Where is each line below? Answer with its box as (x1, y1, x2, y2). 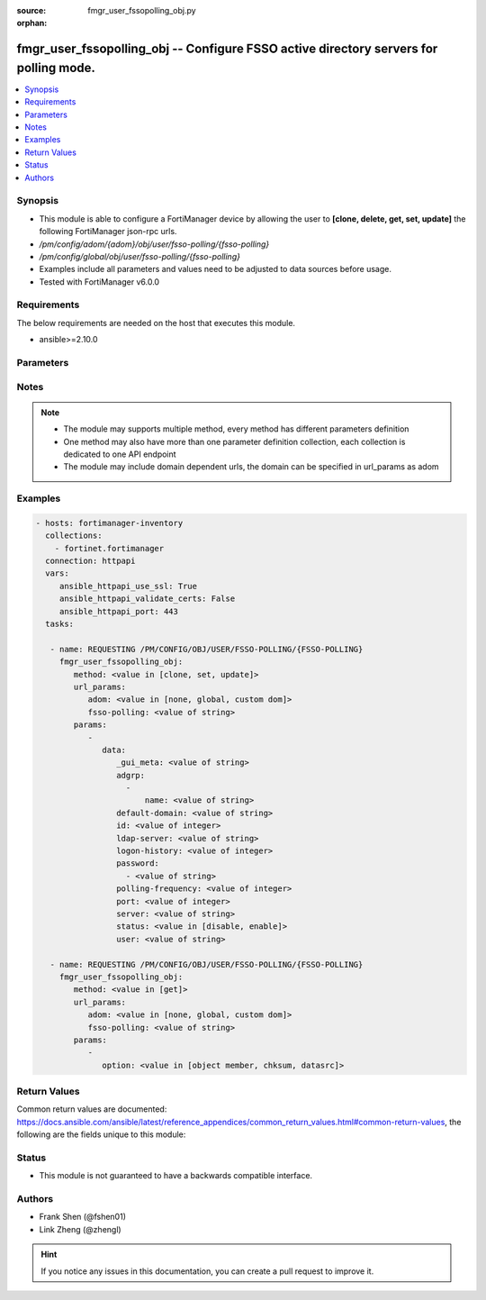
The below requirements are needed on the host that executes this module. (16, 317, 296, 328)
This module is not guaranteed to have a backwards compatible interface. (39, 1170, 313, 1181)
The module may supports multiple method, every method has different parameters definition (63, 423, 409, 434)
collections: (45, 531, 103, 541)
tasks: (45, 619, 75, 629)
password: (115, 859, 159, 868)
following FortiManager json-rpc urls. (39, 226, 177, 237)
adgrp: (115, 770, 146, 780)
